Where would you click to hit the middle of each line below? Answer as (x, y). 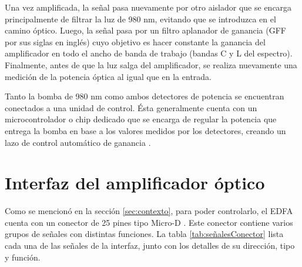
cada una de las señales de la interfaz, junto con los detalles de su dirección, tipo (150, 246)
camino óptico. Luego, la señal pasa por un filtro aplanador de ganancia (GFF (145, 30)
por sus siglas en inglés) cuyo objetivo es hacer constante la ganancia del (135, 41)
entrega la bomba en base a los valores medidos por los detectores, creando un (145, 130)
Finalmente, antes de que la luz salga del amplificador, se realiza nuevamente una (151, 64)
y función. (23, 257)
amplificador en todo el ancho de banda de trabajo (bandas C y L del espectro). (149, 53)
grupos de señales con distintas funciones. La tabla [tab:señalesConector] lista (144, 234)
